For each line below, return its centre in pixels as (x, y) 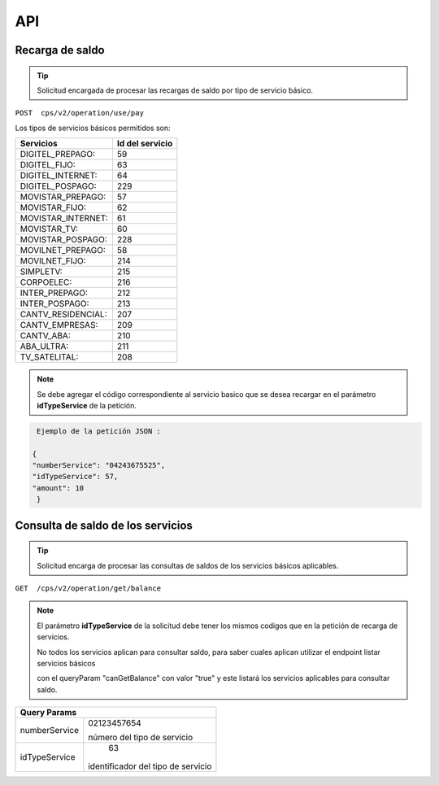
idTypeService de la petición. (87, 405)
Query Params (48, 713)
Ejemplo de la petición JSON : (99, 431)
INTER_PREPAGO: (54, 293)
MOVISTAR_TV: (49, 229)
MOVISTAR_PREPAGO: (63, 197)
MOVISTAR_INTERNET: (64, 218)
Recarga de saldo (60, 50)
